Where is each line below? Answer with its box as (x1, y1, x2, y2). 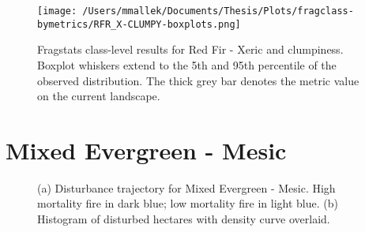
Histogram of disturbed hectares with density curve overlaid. (37, 211, 330, 226)
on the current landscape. (37, 88, 160, 104)
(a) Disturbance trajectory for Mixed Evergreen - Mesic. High (37, 179, 336, 196)
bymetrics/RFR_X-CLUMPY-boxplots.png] (37, 18, 241, 30)
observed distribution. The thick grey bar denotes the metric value (37, 72, 359, 88)
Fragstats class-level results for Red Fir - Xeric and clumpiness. (37, 41, 344, 58)
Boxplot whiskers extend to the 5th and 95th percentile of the (37, 56, 337, 73)
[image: (37, 6, 77, 17)
